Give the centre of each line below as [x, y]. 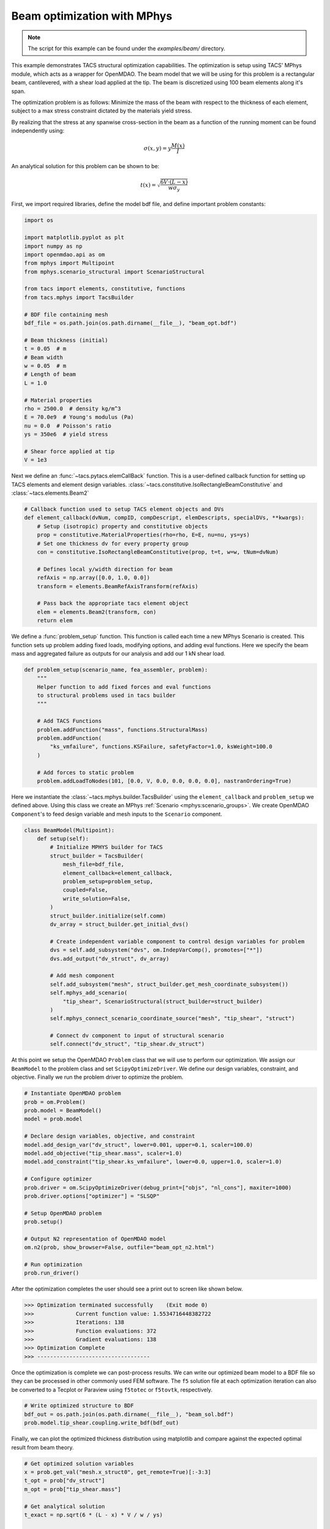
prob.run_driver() [52, 1273]
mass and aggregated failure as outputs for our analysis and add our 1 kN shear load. [118, 653]
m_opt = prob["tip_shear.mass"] [73, 1489]
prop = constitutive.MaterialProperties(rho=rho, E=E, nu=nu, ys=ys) [143, 535]
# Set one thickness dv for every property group [113, 543]
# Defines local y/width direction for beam [105, 569]
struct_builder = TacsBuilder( [97, 856]
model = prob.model [53, 1119]
